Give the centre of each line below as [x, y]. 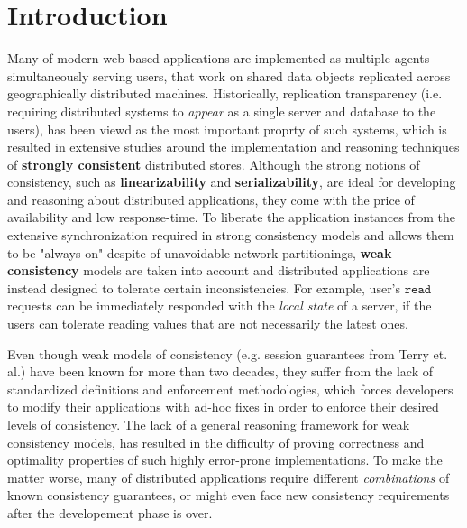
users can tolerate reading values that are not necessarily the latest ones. [208, 324]
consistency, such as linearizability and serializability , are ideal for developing [232, 182]
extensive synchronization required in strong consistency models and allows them [231, 235]
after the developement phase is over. [110, 512]
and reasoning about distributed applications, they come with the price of [211, 199]
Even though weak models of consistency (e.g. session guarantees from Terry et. [228, 353]
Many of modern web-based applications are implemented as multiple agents [219, 58]
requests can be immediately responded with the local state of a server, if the [220, 306]
